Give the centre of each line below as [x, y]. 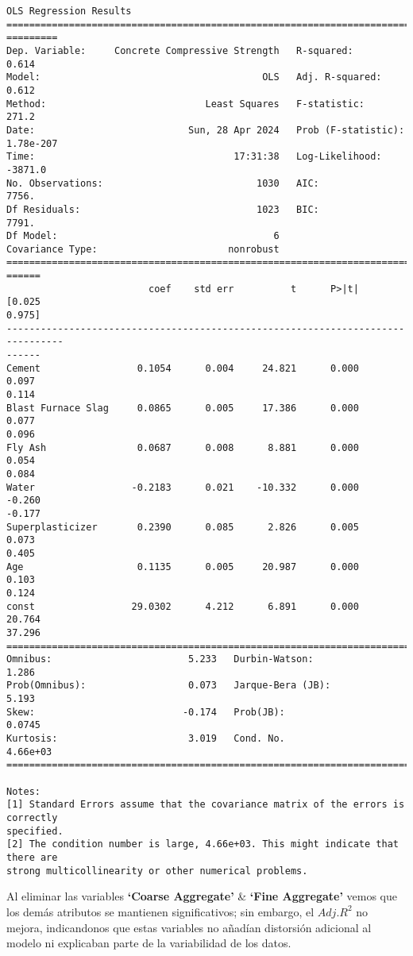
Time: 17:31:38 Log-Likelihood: [194, 157]
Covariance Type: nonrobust [143, 249]
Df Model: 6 [143, 236]
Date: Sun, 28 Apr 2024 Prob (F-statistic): [206, 130]
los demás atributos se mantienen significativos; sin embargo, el [160, 911]
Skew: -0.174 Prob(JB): [146, 712]
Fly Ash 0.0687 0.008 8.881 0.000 [183, 447]
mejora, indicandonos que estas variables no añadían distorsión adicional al [189, 927]
